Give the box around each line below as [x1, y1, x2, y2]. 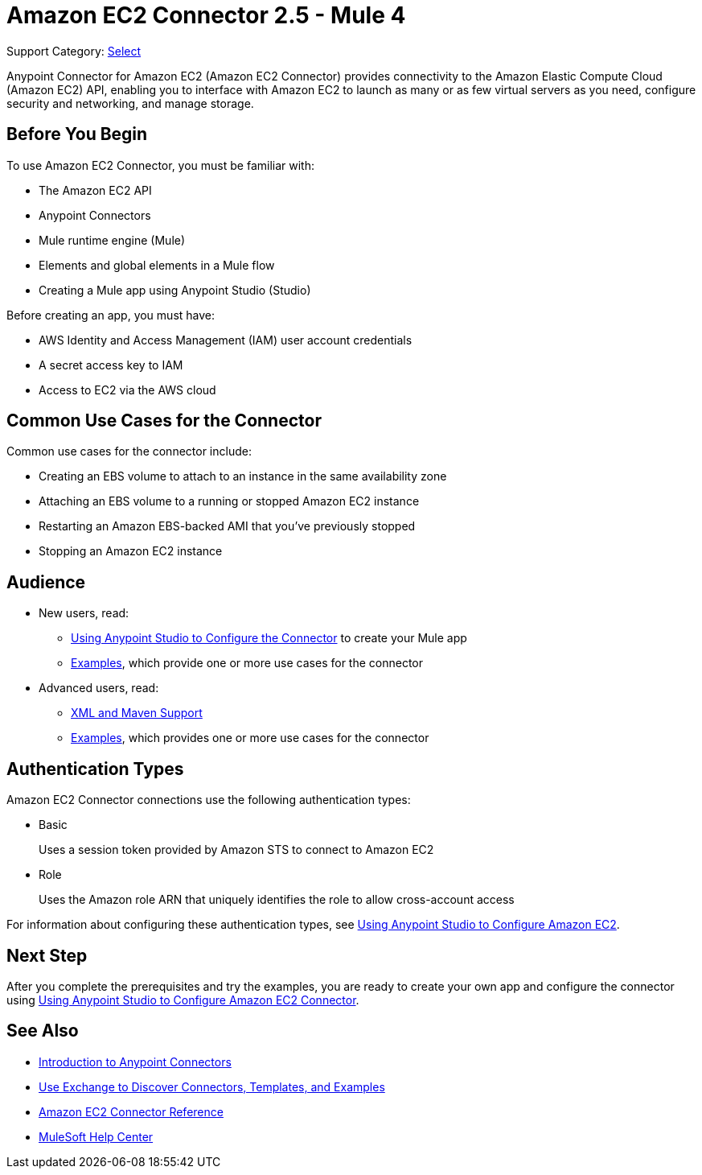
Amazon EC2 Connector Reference [39, 1104, 224, 1119]
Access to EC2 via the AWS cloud [39, 382, 216, 397]
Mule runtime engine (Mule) [39, 233, 186, 247]
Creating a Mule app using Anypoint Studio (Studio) [39, 282, 311, 297]
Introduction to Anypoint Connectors [39, 1054, 232, 1069]
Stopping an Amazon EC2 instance [39, 544, 223, 559]
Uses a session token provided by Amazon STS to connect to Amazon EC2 [39, 843, 434, 857]
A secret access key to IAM [39, 357, 183, 372]
